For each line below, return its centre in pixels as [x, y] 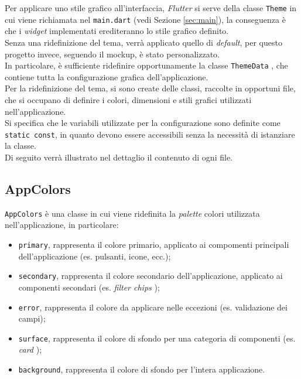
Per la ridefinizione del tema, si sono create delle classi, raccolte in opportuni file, [150, 88]
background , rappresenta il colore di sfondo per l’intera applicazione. [142, 369]
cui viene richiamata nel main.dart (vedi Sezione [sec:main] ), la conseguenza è [145, 19]
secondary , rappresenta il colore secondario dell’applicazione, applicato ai [150, 276]
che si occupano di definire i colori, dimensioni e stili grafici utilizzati [128, 99]
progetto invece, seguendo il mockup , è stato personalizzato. [112, 54]
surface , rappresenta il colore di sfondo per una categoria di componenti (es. [157, 338]
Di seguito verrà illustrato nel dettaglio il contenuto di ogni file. [119, 157]
